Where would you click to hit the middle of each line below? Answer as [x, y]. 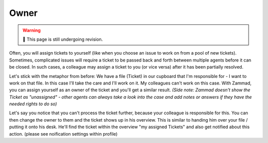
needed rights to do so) [33, 104]
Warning [32, 30]
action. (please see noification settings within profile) [63, 134]
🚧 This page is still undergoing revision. [63, 39]
